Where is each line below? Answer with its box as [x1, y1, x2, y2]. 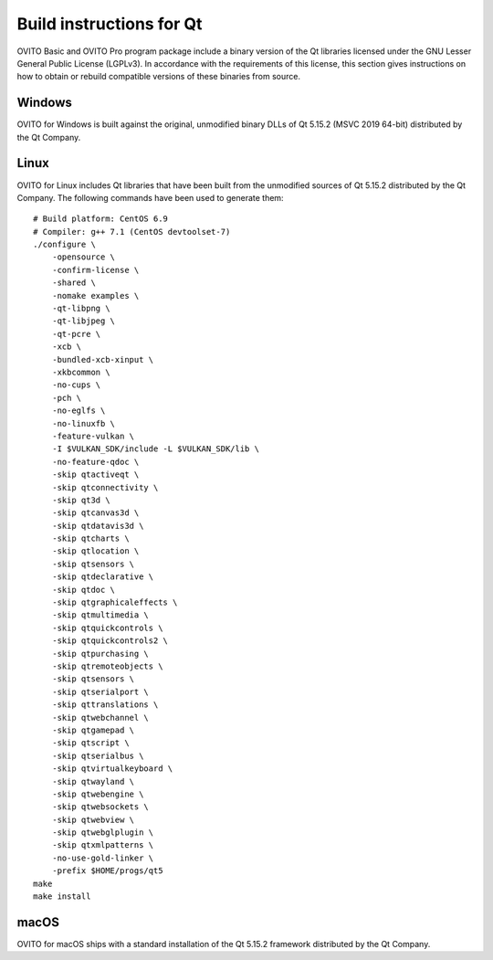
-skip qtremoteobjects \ [51, 660, 163, 671]
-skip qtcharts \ [51, 533, 130, 543]
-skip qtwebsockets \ [51, 802, 150, 812]
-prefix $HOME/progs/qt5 [51, 866, 163, 876]
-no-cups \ [51, 380, 101, 390]
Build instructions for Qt [16, 14, 203, 34]
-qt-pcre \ [51, 329, 101, 339]
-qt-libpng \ [51, 303, 110, 314]
